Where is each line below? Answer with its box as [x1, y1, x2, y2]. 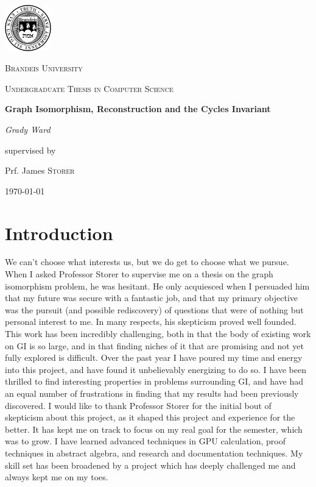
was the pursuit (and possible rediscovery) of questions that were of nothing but [5, 303, 304, 316]
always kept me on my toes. [5, 471, 108, 483]
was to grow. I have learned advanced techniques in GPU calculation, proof [5, 435, 286, 447]
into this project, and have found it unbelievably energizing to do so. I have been [5, 363, 306, 375]
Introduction [5, 220, 113, 245]
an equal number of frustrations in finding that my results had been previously [5, 387, 299, 399]
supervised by [5, 143, 56, 156]
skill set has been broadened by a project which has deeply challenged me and [5, 458, 296, 471]
